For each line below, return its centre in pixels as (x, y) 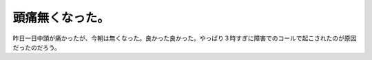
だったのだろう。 (37, 47)
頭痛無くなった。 (61, 18)
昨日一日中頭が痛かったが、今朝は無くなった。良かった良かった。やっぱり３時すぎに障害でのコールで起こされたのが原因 (185, 38)
